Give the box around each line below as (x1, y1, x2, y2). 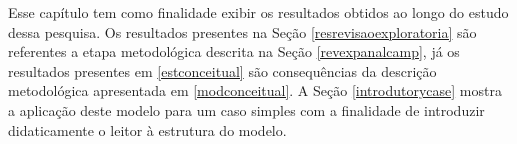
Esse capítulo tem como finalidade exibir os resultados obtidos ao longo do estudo (8, 2, 509, 22)
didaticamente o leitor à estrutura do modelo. (8, 119, 287, 140)
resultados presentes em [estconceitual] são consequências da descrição (8, 60, 437, 81)
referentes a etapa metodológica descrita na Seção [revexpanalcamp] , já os (8, 41, 460, 62)
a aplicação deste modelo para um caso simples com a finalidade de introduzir (8, 99, 485, 120)
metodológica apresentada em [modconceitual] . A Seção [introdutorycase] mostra (8, 80, 502, 101)
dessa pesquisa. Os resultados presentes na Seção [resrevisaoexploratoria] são (8, 21, 477, 42)
